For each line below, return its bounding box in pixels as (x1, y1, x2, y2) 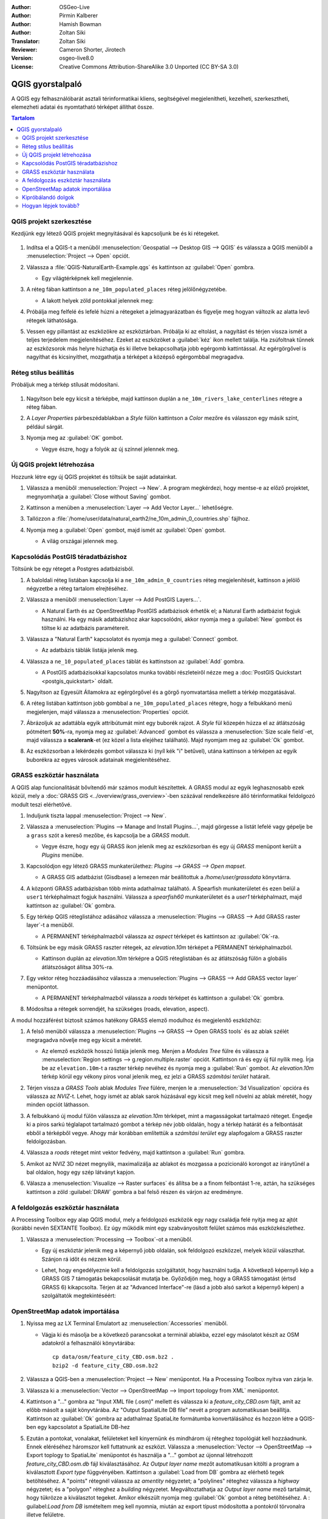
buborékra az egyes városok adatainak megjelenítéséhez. (26, 756, 171, 763)
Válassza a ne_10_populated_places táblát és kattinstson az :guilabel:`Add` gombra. (26, 657, 245, 665)
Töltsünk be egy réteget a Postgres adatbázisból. (11, 565, 134, 572)
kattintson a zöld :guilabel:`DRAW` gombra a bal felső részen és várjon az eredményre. (26, 1188, 243, 1195)
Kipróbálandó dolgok (22, 193, 75, 201)
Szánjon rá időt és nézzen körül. (41, 1255, 122, 1263)
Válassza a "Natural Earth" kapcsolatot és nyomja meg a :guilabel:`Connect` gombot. (26, 636, 239, 642)
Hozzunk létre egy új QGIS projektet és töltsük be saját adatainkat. (11, 473, 177, 480)
